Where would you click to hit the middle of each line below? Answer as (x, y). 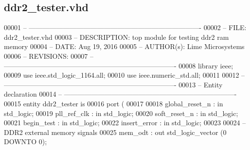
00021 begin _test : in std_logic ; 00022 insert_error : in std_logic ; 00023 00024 (122, 123)
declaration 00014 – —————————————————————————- (120, 94)
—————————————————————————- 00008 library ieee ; (119, 65)
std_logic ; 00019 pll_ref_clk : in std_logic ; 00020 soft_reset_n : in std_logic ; (121, 113)
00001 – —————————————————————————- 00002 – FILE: (125, 27)
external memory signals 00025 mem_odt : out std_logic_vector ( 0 (126, 132)
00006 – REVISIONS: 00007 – (49, 56)
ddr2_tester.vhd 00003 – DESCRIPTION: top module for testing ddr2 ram (116, 37)
